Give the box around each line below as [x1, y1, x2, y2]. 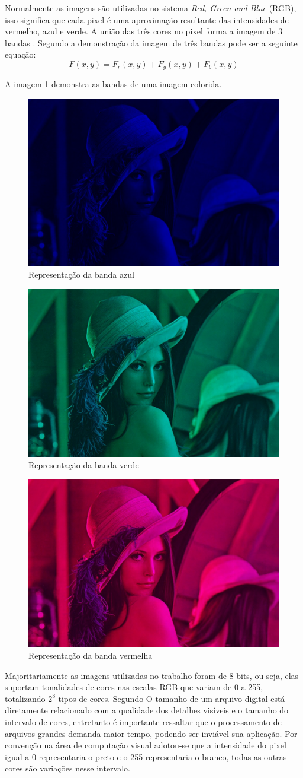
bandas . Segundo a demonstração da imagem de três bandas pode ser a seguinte [5, 36, 298, 49]
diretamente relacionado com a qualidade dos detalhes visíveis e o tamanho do [5, 704, 289, 716]
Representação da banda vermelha [28, 649, 153, 661]
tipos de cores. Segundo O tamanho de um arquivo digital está [58, 692, 285, 704]
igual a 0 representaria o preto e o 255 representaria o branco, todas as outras [5, 750, 287, 763]
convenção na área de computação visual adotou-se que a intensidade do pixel [5, 739, 286, 751]
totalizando [5, 692, 46, 704]
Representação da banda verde [28, 459, 139, 471]
